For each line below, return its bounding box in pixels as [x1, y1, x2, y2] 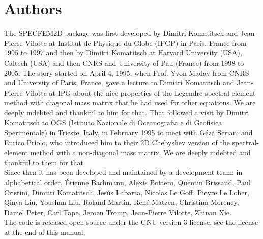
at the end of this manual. [4, 227, 85, 237]
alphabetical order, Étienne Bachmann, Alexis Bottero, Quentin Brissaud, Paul [4, 177, 251, 188]
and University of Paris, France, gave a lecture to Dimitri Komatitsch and [4, 77, 235, 88]
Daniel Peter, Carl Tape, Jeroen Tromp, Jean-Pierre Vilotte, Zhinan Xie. [4, 206, 231, 217]
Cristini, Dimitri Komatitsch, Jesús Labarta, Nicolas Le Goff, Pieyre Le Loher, [4, 187, 249, 197]
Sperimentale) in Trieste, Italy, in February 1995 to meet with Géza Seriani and [4, 127, 253, 138]
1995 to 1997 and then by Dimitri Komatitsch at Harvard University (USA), [4, 47, 242, 58]
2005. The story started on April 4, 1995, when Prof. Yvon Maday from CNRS [4, 67, 249, 78]
